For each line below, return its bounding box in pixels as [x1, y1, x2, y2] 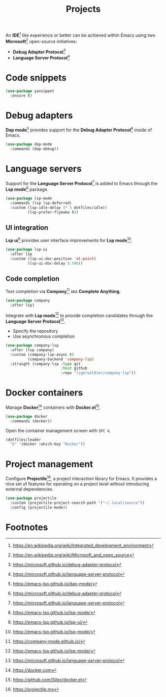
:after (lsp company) [10, 348, 55, 352]
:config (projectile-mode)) [10, 505, 68, 510]
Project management [5, 458, 93, 470]
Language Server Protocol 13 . [5, 318, 66, 325]
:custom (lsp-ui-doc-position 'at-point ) [10, 256, 97, 261]
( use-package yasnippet [5, 88, 55, 94]
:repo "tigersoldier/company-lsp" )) [60, 370, 136, 376]
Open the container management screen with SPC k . [5, 427, 111, 434]
